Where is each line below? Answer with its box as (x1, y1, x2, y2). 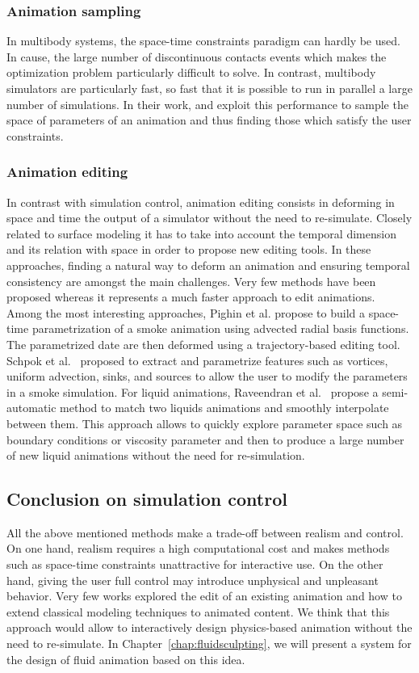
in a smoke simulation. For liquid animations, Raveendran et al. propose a (6, 383, 379, 400)
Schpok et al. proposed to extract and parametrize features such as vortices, (6, 351, 388, 368)
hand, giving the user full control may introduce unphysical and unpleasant (6, 571, 379, 588)
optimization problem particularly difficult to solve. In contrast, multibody (6, 64, 376, 81)
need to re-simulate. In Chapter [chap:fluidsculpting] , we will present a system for (6, 635, 412, 652)
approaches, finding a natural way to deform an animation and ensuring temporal (6, 256, 410, 273)
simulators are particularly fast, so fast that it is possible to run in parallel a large (6, 80, 413, 96)
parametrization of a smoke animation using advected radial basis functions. (31, 320, 409, 337)
